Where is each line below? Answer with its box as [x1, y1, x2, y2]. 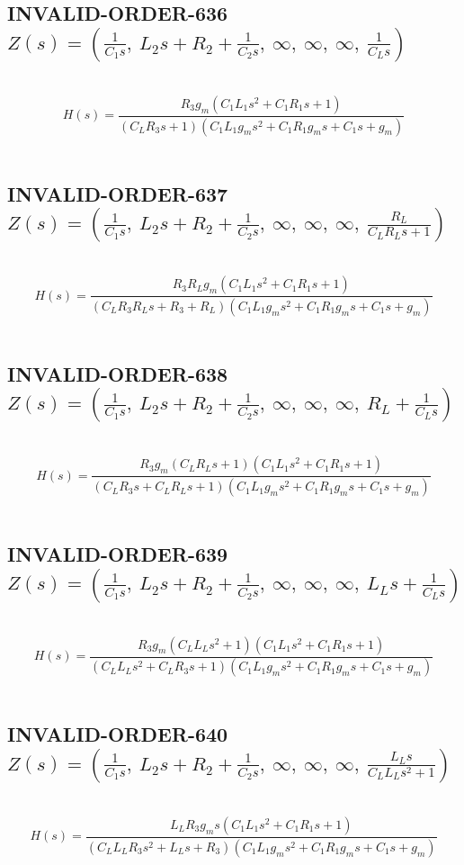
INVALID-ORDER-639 [7, 540, 228, 568]
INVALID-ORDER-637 [7, 179, 228, 207]
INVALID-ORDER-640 [7, 720, 228, 748]
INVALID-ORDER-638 [7, 359, 228, 387]
